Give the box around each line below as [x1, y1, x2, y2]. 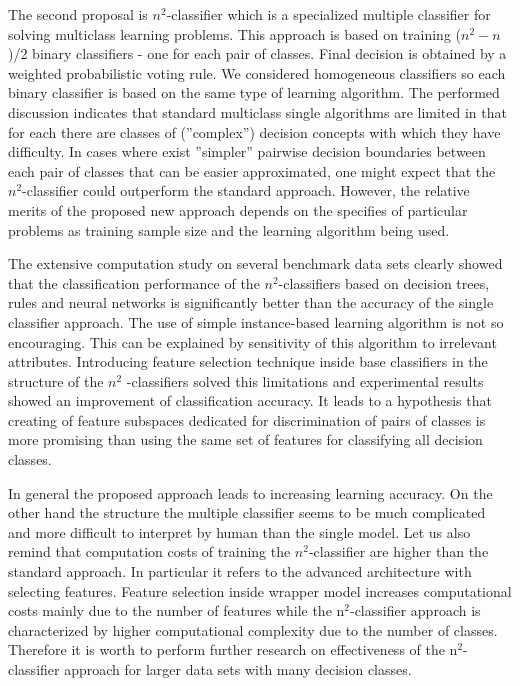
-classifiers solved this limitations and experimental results [126, 370, 484, 391]
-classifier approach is [349, 600, 481, 621]
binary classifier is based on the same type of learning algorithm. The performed [8, 82, 500, 103]
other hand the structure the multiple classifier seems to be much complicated [8, 502, 486, 523]
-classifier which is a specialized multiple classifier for [166, 4, 491, 24]
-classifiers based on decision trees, [278, 272, 490, 293]
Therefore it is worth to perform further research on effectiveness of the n [8, 639, 458, 660]
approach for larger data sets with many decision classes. [64, 659, 412, 679]
